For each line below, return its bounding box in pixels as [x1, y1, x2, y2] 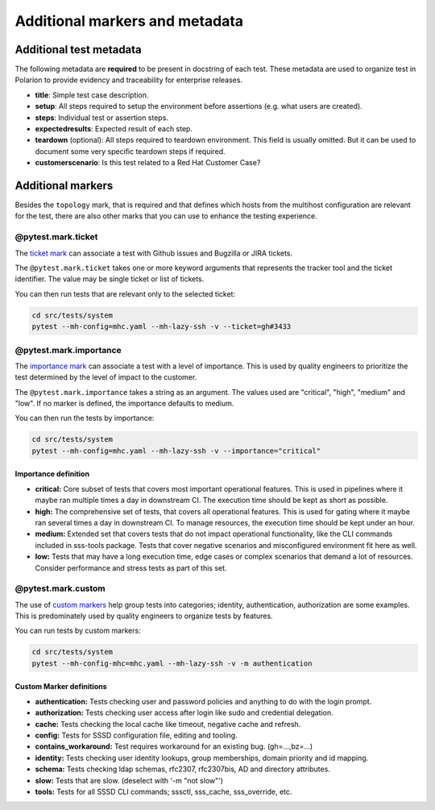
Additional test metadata [14, 43, 143, 56]
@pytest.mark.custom [14, 583, 106, 594]
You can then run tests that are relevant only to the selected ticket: [14, 289, 236, 298]
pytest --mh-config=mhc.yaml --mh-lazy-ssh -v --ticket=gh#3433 [31, 322, 292, 331]
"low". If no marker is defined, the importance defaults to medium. [14, 399, 234, 409]
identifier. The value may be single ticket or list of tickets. [14, 274, 205, 284]
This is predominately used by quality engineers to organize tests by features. [14, 611, 273, 621]
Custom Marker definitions [14, 682, 108, 692]
